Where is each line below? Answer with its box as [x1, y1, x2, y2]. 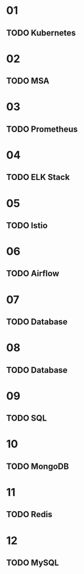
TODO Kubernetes [6, 28, 76, 38]
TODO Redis [6, 509, 53, 520]
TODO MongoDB [6, 461, 69, 471]
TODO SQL [6, 413, 47, 424]
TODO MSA [6, 76, 50, 86]
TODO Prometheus [6, 124, 78, 134]
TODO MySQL [6, 557, 59, 568]
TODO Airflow [6, 268, 59, 279]
